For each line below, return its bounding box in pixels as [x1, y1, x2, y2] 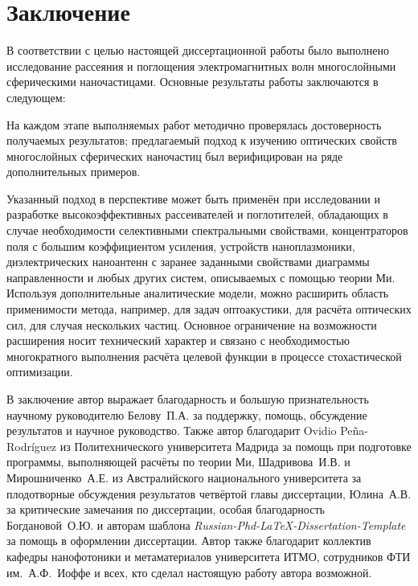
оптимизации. [6, 363, 73, 380]
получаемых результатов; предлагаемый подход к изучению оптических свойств [6, 132, 397, 149]
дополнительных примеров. [6, 163, 141, 180]
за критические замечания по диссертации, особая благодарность [6, 501, 325, 518]
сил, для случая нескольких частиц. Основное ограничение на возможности [6, 316, 377, 333]
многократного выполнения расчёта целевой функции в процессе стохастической [6, 347, 402, 364]
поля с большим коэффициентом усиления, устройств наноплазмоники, [6, 237, 355, 254]
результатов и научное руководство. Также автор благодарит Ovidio [6, 422, 337, 439]
